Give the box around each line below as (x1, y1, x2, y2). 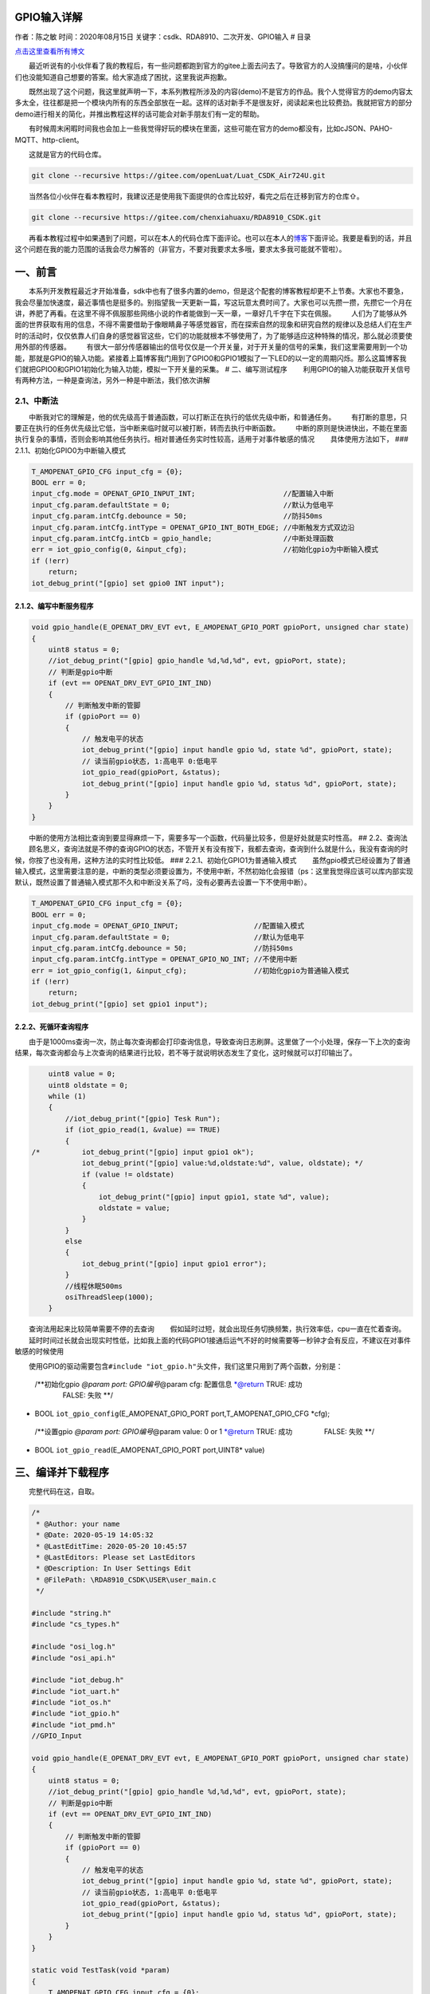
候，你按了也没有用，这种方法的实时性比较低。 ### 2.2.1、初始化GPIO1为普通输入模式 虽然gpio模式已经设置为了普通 (14, 855, 411, 865)
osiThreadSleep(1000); (64, 1293, 154, 1302)
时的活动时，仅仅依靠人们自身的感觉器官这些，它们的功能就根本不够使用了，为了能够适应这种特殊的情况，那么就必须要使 (14, 331, 412, 341)
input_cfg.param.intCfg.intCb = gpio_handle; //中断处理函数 (31, 534, 334, 543)
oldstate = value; (98, 1203, 170, 1212)
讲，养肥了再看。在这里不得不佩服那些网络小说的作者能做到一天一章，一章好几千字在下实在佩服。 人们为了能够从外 (14, 309, 408, 318)
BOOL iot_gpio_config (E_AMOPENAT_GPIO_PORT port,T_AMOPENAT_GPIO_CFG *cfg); (34, 1409, 330, 1418)
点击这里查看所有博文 (14, 46, 85, 56)
